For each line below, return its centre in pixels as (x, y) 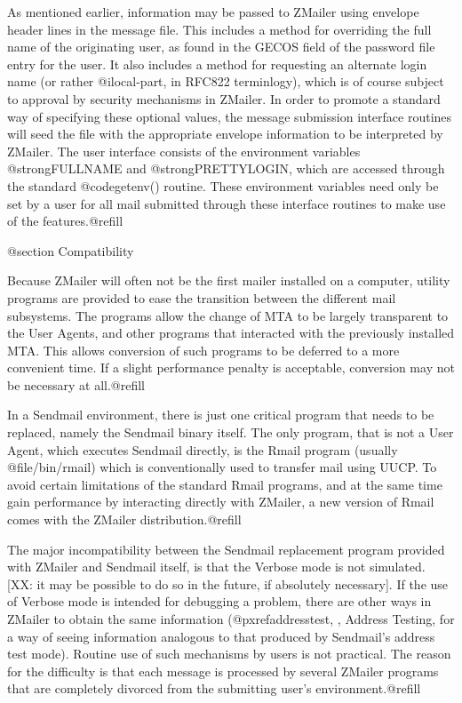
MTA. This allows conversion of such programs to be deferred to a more (203, 350)
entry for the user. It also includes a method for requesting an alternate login (217, 64)
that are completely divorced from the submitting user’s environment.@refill (214, 688)
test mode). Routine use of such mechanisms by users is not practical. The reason (229, 654)
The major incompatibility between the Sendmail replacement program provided (226, 549)
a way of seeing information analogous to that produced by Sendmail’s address (221, 636)
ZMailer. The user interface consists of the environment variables (184, 151)
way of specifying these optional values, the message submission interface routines (230, 116)
